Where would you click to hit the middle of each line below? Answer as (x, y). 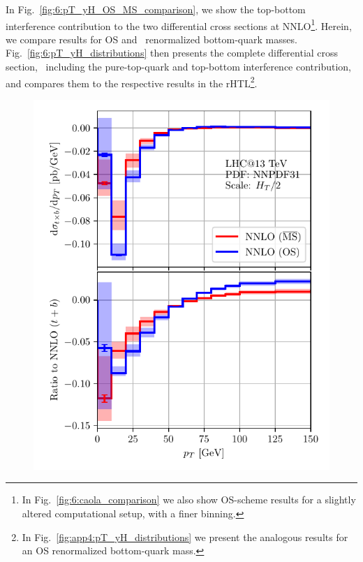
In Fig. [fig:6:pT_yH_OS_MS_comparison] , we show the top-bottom (156, 9)
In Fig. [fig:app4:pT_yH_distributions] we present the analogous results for (185, 537)
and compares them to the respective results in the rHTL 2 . (132, 82)
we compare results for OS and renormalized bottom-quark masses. (151, 39)
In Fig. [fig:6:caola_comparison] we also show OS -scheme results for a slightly (189, 500)
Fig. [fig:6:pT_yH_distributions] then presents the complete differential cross (172, 53)
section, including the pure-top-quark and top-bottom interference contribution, (179, 67)
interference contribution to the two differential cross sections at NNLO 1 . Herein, (179, 24)
